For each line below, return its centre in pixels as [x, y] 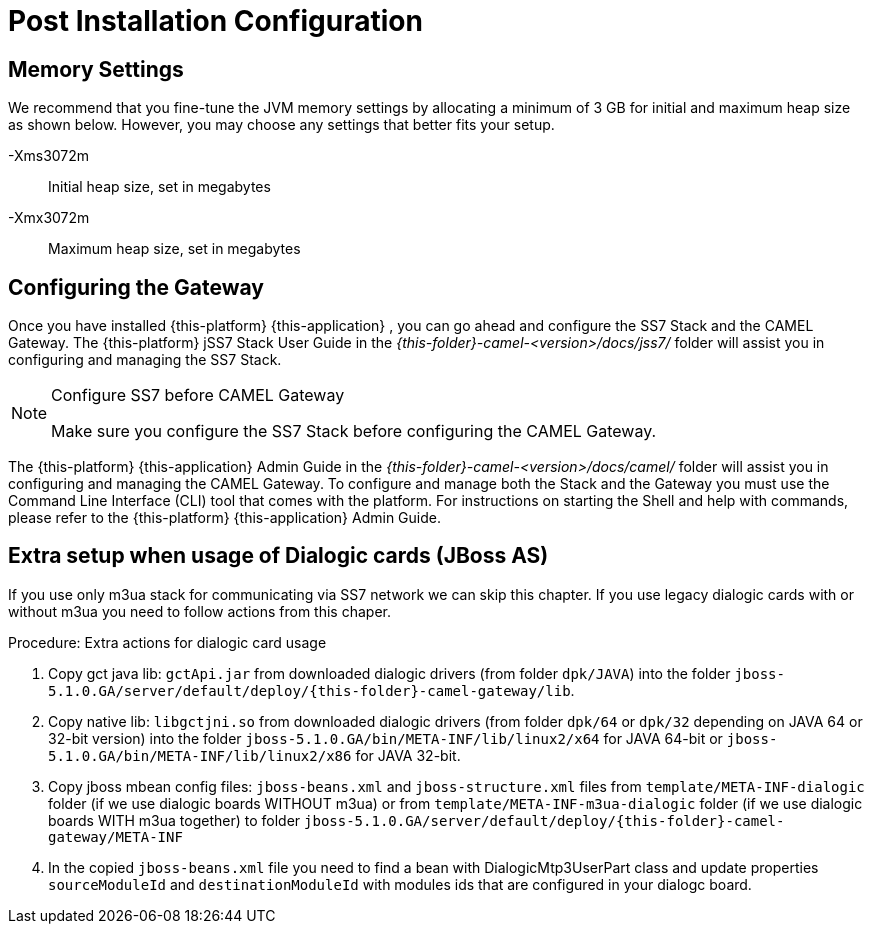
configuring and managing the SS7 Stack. [145, 360]
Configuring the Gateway [136, 287]
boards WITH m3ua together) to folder [174, 820]
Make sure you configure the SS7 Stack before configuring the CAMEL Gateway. [354, 431]
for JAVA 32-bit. [408, 755]
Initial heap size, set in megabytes [159, 187]
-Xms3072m [49, 156]
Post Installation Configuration [215, 21]
